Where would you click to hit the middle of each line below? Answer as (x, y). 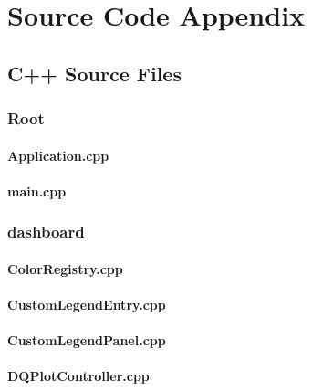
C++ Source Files (94, 73)
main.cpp (37, 190)
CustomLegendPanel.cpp (87, 340)
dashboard (46, 232)
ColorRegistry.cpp (65, 268)
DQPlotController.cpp (78, 376)
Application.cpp (58, 155)
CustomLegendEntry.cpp (87, 304)
